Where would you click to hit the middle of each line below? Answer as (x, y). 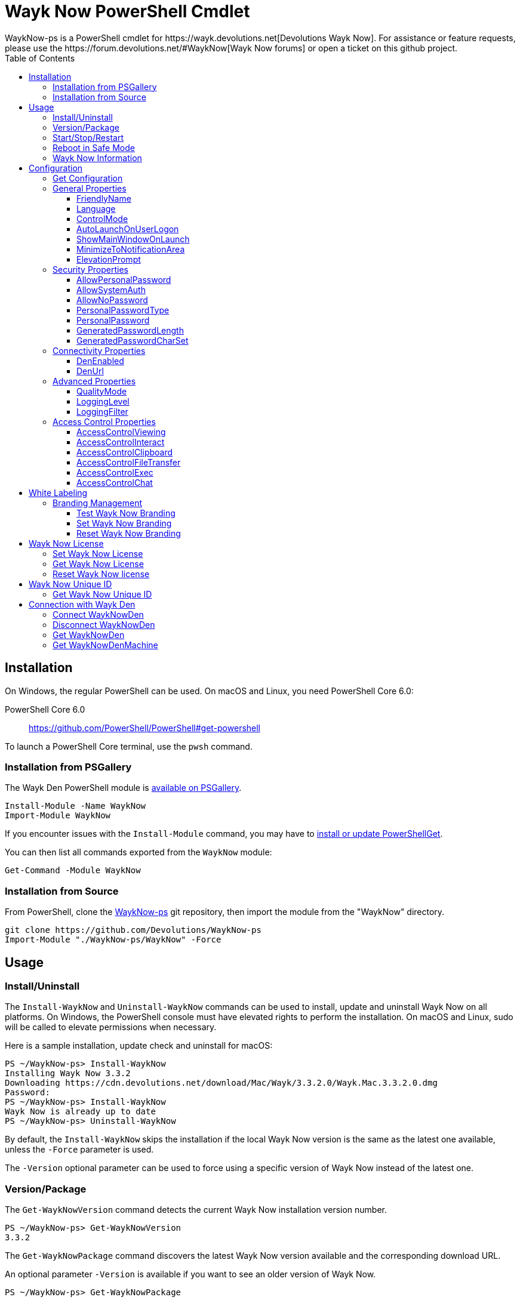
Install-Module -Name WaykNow (76, 806)
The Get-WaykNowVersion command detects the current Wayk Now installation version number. (196, 1210)
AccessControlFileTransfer (129, 462)
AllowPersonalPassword (124, 279)
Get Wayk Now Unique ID (102, 594)
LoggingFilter (102, 411)
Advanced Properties (94, 381)
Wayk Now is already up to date (80, 1112)
